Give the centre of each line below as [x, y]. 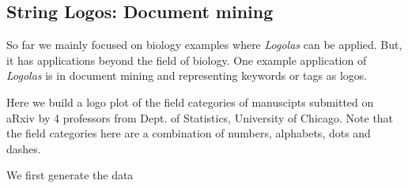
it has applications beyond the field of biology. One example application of [187, 60]
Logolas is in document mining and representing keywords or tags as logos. [187, 75]
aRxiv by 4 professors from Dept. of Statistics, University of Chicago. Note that [200, 117]
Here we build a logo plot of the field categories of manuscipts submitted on [190, 102]
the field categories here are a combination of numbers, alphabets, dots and [189, 133]
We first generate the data [70, 175]
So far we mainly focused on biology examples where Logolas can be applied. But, [204, 45]
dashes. [24, 148]
